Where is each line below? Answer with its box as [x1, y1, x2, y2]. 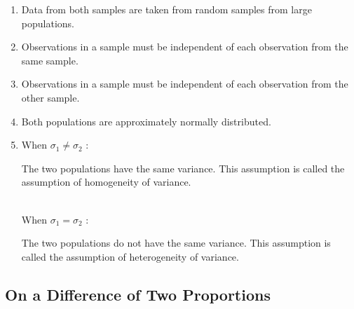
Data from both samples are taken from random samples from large [21, 2, 312, 16]
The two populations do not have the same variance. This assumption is [21, 235, 331, 250]
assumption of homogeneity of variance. [21, 174, 191, 189]
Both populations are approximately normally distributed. [21, 114, 271, 128]
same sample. [21, 53, 79, 67]
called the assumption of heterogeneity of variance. [21, 249, 239, 263]
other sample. [21, 90, 80, 104]
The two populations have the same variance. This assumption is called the [21, 160, 345, 175]
